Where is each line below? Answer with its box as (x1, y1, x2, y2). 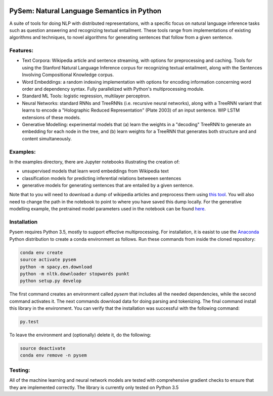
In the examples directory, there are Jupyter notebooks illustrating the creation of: (9, 159, 180, 165)
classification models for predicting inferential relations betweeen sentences (22, 175, 181, 181)
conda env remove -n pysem (20, 352, 87, 358)
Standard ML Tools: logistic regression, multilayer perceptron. (22, 93, 151, 99)
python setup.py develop (20, 278, 82, 284)
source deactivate (20, 345, 66, 351)
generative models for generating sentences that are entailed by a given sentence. (22, 183, 194, 189)
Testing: (9, 367, 30, 374)
